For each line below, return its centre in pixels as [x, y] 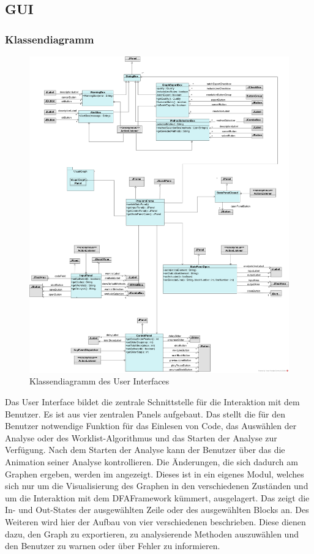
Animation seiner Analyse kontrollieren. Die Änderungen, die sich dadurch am [151, 462]
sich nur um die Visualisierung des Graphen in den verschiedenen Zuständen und [157, 486]
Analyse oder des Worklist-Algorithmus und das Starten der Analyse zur [141, 437]
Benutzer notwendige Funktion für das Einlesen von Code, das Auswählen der [151, 426]
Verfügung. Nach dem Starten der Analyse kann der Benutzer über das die [145, 450]
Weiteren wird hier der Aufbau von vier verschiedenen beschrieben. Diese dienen [155, 522]
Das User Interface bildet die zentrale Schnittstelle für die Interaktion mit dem [152, 402]
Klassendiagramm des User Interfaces [99, 381]
